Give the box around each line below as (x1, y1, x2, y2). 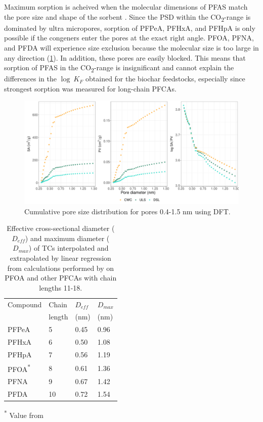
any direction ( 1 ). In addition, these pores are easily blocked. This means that (4, 52, 246, 63)
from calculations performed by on (7, 262, 114, 273)
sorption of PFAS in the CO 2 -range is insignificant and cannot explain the (4, 62, 234, 74)
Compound (8, 299, 42, 309)
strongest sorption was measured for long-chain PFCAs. (4, 83, 177, 93)
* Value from (4, 408, 43, 420)
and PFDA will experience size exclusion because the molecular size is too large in (4, 42, 259, 53)
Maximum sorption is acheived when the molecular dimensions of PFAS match (4, 2, 248, 12)
